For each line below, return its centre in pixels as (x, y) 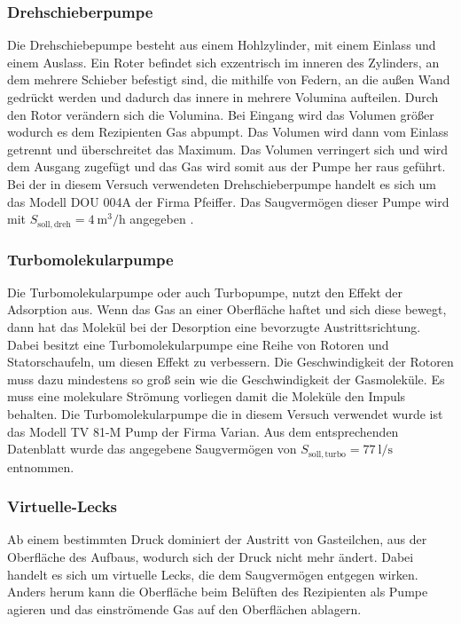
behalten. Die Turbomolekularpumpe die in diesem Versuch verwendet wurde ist (225, 413)
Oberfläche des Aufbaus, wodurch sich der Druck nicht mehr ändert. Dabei (211, 557)
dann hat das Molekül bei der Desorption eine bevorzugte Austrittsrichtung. (214, 327)
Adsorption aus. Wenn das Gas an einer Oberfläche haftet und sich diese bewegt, (227, 309)
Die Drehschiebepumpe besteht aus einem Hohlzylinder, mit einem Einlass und (222, 45)
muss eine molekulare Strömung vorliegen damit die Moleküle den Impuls (207, 396)
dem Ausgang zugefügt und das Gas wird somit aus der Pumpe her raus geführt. (227, 166)
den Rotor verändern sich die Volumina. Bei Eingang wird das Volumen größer (221, 114)
